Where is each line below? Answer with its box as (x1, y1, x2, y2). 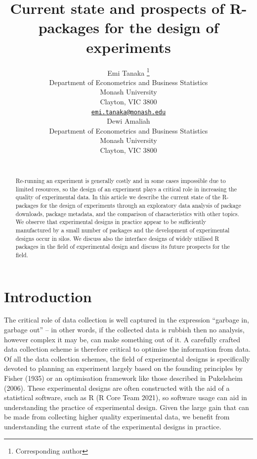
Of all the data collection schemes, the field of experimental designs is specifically (4, 353, 250, 364)
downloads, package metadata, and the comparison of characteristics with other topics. (15, 209, 239, 218)
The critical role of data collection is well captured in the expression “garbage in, (4, 315, 249, 325)
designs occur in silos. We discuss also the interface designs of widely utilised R (15, 234, 219, 242)
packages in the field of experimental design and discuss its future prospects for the (15, 242, 230, 251)
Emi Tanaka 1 (107, 66, 150, 78)
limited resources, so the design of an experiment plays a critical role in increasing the (15, 184, 237, 193)
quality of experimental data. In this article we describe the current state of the (15, 193, 220, 201)
